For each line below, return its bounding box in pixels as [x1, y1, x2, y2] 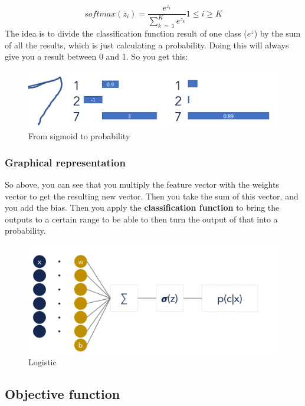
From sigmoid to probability [28, 130, 130, 142]
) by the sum [254, 27, 301, 40]
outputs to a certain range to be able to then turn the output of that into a [5, 212, 278, 225]
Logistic [28, 356, 57, 368]
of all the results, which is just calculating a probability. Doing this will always [5, 38, 289, 51]
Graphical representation [5, 155, 126, 169]
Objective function [5, 385, 120, 403]
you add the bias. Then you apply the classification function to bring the [5, 201, 280, 214]
